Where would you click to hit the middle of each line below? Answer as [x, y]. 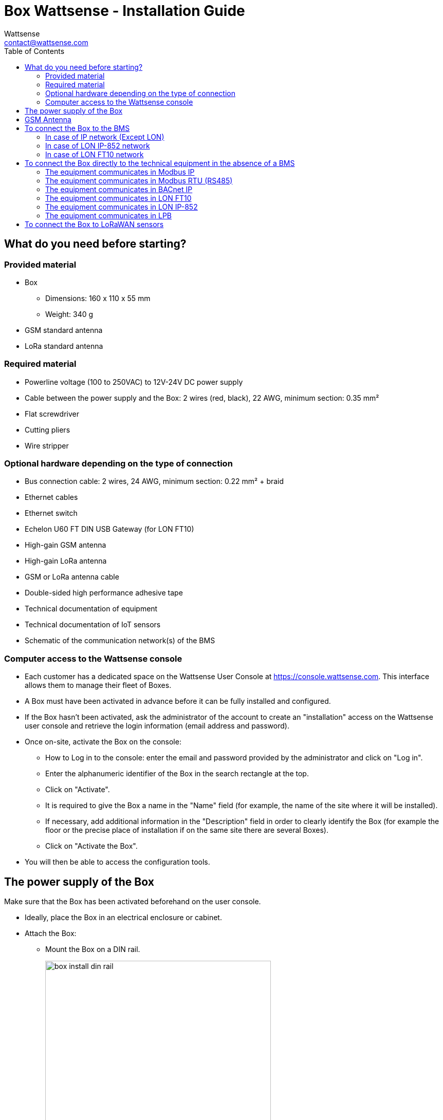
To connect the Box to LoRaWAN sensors [94, 224]
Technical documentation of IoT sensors [93, 625]
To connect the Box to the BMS [77, 128]
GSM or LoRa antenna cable [72, 577]
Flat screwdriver [52, 414]
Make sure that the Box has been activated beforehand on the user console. [133, 902]
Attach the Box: [51, 934]
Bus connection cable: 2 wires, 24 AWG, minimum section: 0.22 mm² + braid [154, 481]
